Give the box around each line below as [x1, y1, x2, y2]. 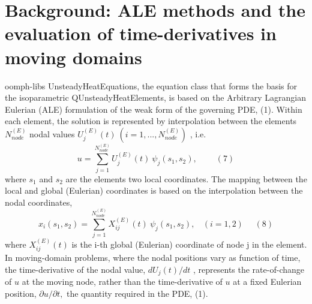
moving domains [5, 44, 142, 69]
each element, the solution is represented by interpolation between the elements [5, 115, 297, 127]
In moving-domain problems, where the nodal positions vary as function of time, [5, 251, 301, 264]
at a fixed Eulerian [233, 275, 302, 288]
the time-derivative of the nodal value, [5, 263, 146, 275]
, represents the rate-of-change [193, 263, 304, 275]
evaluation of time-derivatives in [5, 21, 277, 46]
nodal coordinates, [5, 195, 73, 208]
